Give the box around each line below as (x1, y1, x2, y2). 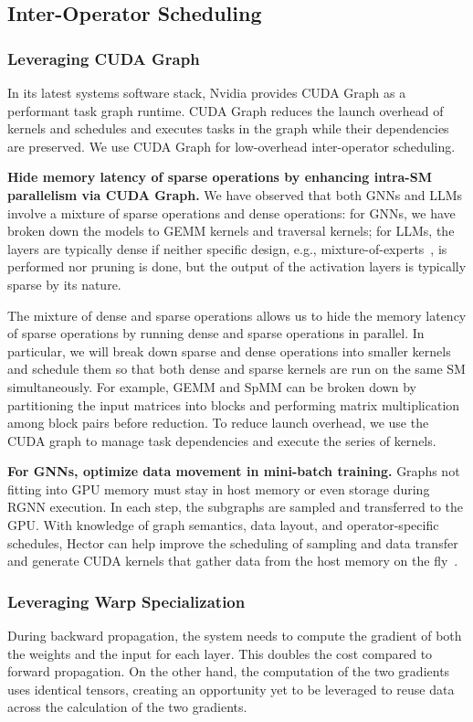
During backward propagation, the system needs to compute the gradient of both (7, 626, 462, 645)
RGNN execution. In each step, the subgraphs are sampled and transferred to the (7, 497, 464, 516)
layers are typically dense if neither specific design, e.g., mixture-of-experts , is (7, 239, 447, 258)
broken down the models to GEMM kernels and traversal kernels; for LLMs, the (7, 221, 455, 240)
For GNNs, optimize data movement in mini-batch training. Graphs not (7, 462, 460, 481)
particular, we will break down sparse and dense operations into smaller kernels (7, 341, 451, 360)
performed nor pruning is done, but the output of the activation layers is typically (7, 257, 467, 276)
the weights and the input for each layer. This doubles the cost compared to (7, 643, 433, 663)
